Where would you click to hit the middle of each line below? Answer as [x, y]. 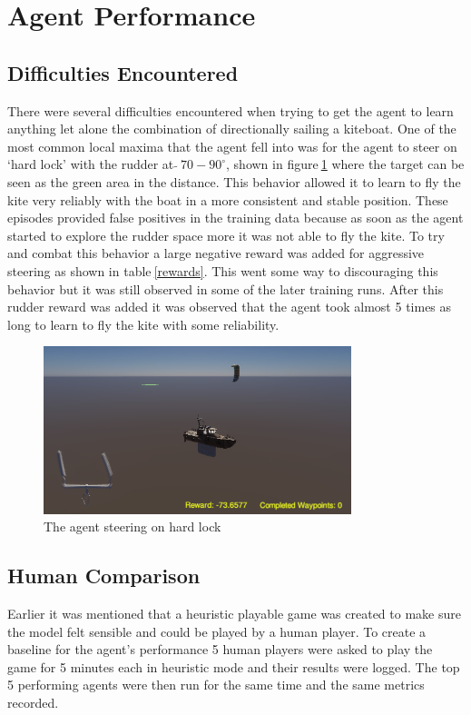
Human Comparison [104, 576]
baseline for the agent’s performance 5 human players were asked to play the [220, 649]
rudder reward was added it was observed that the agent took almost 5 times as [230, 307]
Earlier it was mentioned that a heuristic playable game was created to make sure [234, 614]
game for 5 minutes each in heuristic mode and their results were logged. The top [234, 666]
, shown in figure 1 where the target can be [345, 164]
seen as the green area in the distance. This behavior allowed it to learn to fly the [234, 181]
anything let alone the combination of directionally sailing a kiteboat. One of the [232, 129]
